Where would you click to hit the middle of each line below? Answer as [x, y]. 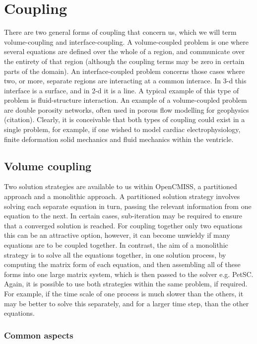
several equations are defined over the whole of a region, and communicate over [125, 51]
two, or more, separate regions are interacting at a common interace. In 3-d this [125, 81]
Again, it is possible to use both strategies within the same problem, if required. [126, 284]
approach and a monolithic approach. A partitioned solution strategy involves [122, 196]
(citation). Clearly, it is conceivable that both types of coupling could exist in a [125, 119]
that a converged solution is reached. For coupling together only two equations [123, 225]
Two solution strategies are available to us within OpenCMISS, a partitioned [121, 186]
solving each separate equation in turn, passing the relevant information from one [128, 206]
